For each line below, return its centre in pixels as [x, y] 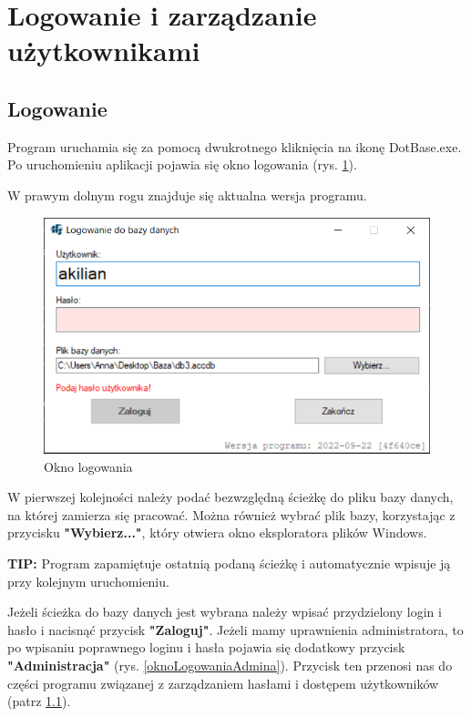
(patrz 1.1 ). [39, 701]
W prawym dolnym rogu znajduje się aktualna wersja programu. [187, 195]
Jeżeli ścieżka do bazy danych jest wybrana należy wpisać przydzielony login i [225, 612]
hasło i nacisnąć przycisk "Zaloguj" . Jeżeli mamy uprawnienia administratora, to [235, 629]
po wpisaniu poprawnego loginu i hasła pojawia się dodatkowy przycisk [206, 647]
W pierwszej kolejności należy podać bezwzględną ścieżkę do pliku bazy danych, [230, 497]
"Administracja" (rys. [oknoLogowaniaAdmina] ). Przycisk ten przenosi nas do [230, 665]
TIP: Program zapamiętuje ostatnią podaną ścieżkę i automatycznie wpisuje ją [229, 563]
